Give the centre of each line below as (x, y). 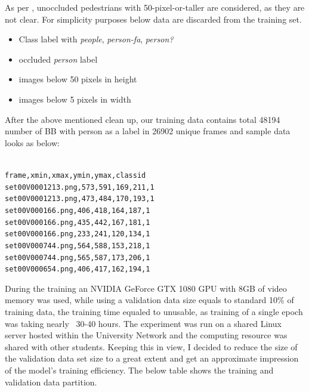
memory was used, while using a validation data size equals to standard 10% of (149, 300)
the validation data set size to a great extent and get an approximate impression (152, 358)
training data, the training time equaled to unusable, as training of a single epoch (154, 312)
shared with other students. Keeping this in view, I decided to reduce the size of (151, 346)
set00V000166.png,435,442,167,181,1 (78, 222)
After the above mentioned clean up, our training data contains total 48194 (143, 119)
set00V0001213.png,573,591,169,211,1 (80, 187)
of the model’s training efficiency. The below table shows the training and (139, 370)
